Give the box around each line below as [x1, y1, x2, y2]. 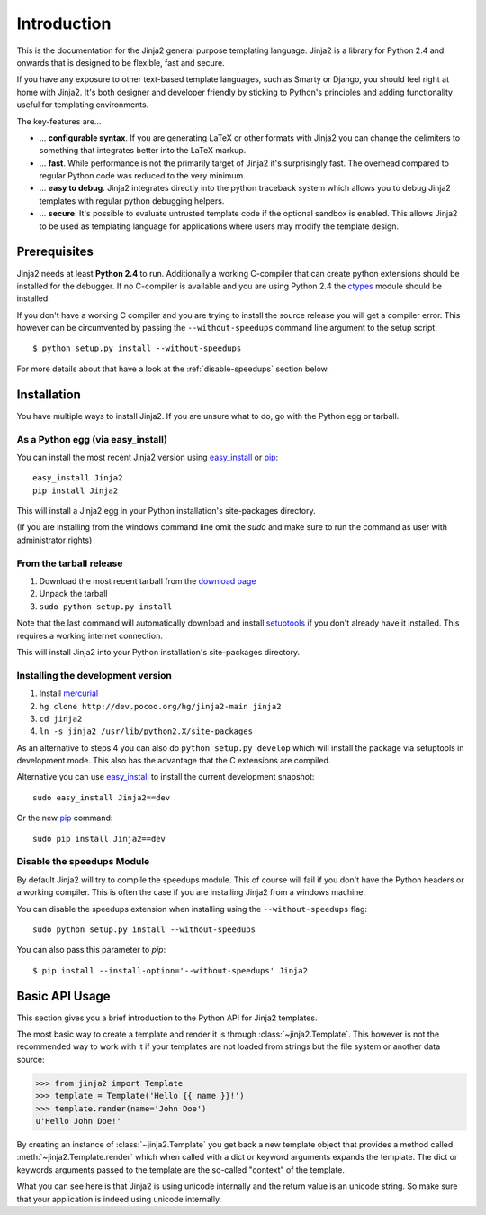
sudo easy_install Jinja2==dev [32, 792, 171, 802]
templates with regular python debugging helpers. [39, 195, 225, 206]
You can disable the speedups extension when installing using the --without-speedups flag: [16, 903, 368, 914]
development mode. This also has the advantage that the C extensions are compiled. [16, 755, 331, 766]
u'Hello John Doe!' [35, 1116, 121, 1126]
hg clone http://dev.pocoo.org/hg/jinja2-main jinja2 [39, 701, 282, 711]
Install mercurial [39, 688, 99, 699]
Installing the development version [16, 669, 173, 681]
